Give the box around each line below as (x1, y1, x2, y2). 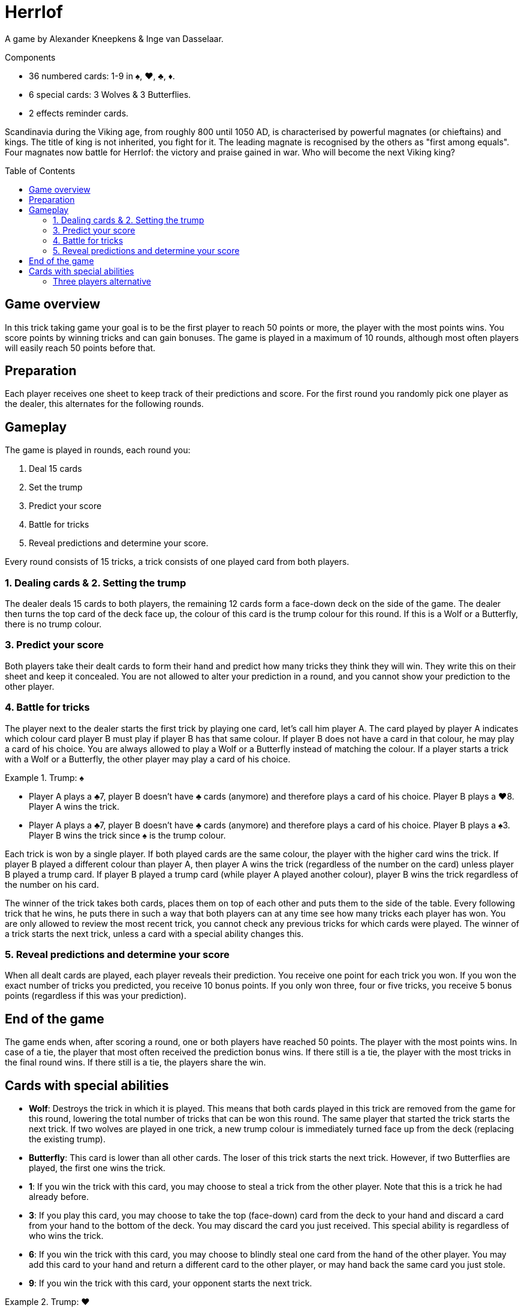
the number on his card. (5, 879, 99, 890)
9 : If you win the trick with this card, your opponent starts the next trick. (29, 1277, 312, 1288)
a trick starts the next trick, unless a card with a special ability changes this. (5, 928, 304, 939)
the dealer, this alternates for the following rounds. (5, 399, 204, 409)
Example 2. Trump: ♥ (5, 1296, 90, 1307)
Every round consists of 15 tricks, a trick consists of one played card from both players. (5, 556, 350, 567)
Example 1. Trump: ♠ (5, 772, 84, 783)
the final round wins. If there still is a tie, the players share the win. (5, 1057, 266, 1068)
